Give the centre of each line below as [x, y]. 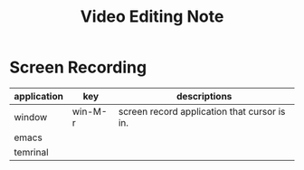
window [31, 117]
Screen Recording [78, 67]
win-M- [90, 111]
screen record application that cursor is [202, 111]
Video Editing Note [152, 17]
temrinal [31, 152]
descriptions [204, 96]
